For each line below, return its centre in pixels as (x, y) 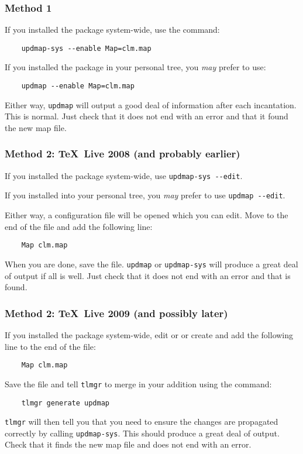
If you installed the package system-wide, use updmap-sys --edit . (124, 175)
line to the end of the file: (50, 346)
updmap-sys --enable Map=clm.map (86, 48)
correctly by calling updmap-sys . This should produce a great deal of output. (142, 433)
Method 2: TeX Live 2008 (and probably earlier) (123, 154)
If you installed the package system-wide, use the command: (112, 30)
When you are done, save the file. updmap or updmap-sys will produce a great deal (151, 264)
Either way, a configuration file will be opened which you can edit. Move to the (147, 215)
